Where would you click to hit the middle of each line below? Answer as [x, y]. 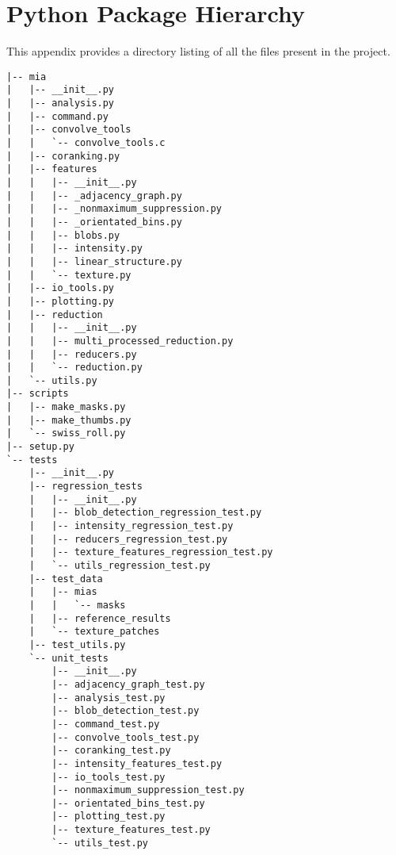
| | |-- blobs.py [63, 235]
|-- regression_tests [86, 487]
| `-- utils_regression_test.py [120, 566]
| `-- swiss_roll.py [66, 433]
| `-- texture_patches [94, 632]
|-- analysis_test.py [109, 698]
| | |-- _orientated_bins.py [94, 222]
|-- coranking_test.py [111, 751]
